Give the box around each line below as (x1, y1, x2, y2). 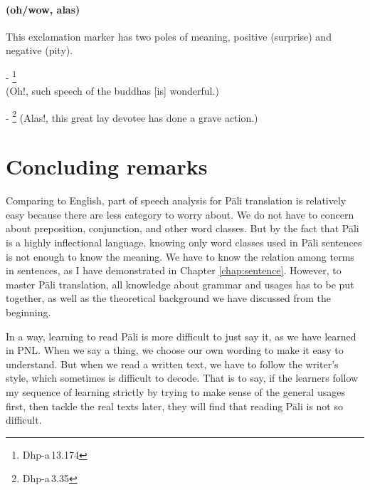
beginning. (6, 304, 51, 319)
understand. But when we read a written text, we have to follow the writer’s (6, 356, 339, 371)
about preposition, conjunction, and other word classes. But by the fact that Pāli (6, 221, 359, 236)
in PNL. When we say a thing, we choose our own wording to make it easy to (6, 343, 344, 358)
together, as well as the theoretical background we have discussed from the (6, 291, 332, 306)
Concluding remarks (6, 152, 208, 181)
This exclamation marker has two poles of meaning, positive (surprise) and (6, 28, 332, 43)
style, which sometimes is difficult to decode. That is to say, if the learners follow (6, 370, 359, 385)
